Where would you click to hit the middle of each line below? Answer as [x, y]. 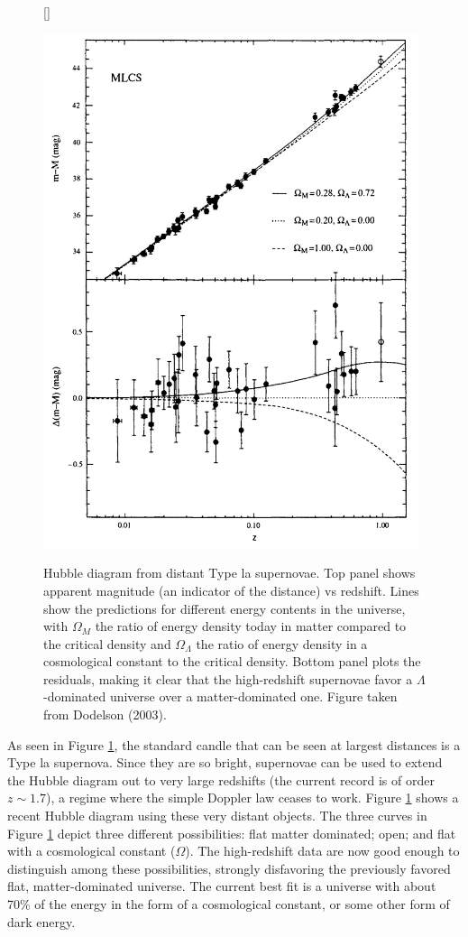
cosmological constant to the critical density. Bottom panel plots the [232, 661]
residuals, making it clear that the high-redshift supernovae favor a [228, 678]
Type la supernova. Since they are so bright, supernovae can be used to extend [225, 762]
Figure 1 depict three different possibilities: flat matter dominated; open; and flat [232, 833]
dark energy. [41, 921]
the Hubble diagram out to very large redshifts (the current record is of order [221, 779]
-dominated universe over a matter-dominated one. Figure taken [220, 696]
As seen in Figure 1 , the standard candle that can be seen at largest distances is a [234, 744]
